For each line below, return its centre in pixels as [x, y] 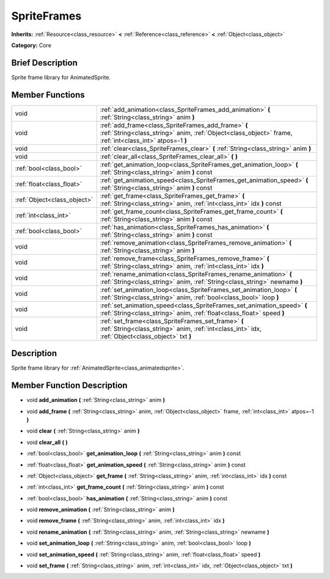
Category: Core [31, 45]
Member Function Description [69, 386]
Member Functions [48, 95]
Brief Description [44, 63]
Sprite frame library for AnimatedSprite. [61, 77]
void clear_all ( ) [47, 442]
